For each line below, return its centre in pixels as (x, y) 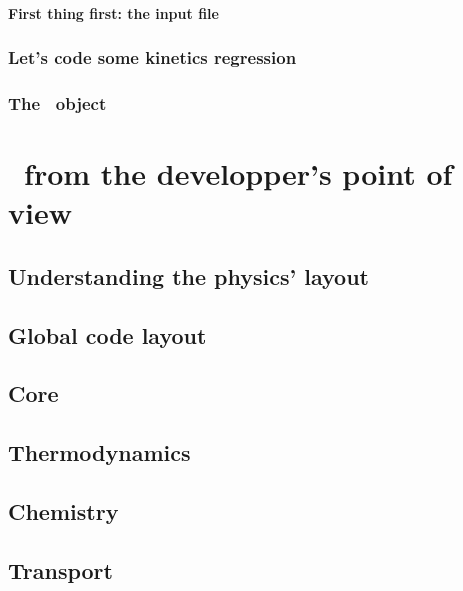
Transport (60, 569)
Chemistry (63, 510)
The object (57, 102)
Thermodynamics (99, 452)
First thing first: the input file (113, 12)
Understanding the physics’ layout (188, 275)
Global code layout (107, 334)
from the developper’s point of (238, 173)
